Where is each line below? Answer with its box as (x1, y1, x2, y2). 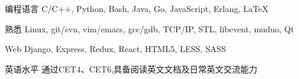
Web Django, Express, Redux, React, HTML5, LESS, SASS (5, 42, 227, 55)
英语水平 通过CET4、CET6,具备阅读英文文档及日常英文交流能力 (5, 62, 258, 75)
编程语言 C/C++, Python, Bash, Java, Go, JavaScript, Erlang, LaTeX (5, 2, 269, 14)
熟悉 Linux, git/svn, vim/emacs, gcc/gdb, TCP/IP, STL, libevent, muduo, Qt (5, 22, 294, 35)
